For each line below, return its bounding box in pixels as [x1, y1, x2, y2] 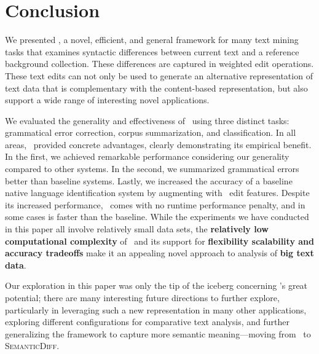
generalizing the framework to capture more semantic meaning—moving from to [5, 327, 311, 340]
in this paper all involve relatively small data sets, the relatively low [5, 222, 269, 235]
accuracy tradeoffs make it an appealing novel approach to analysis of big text [5, 246, 314, 259]
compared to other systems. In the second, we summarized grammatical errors [5, 162, 299, 175]
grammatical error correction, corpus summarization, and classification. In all [5, 126, 296, 139]
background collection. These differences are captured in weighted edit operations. [5, 57, 314, 70]
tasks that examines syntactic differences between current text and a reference [5, 45, 299, 58]
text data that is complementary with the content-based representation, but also [5, 81, 308, 94]
